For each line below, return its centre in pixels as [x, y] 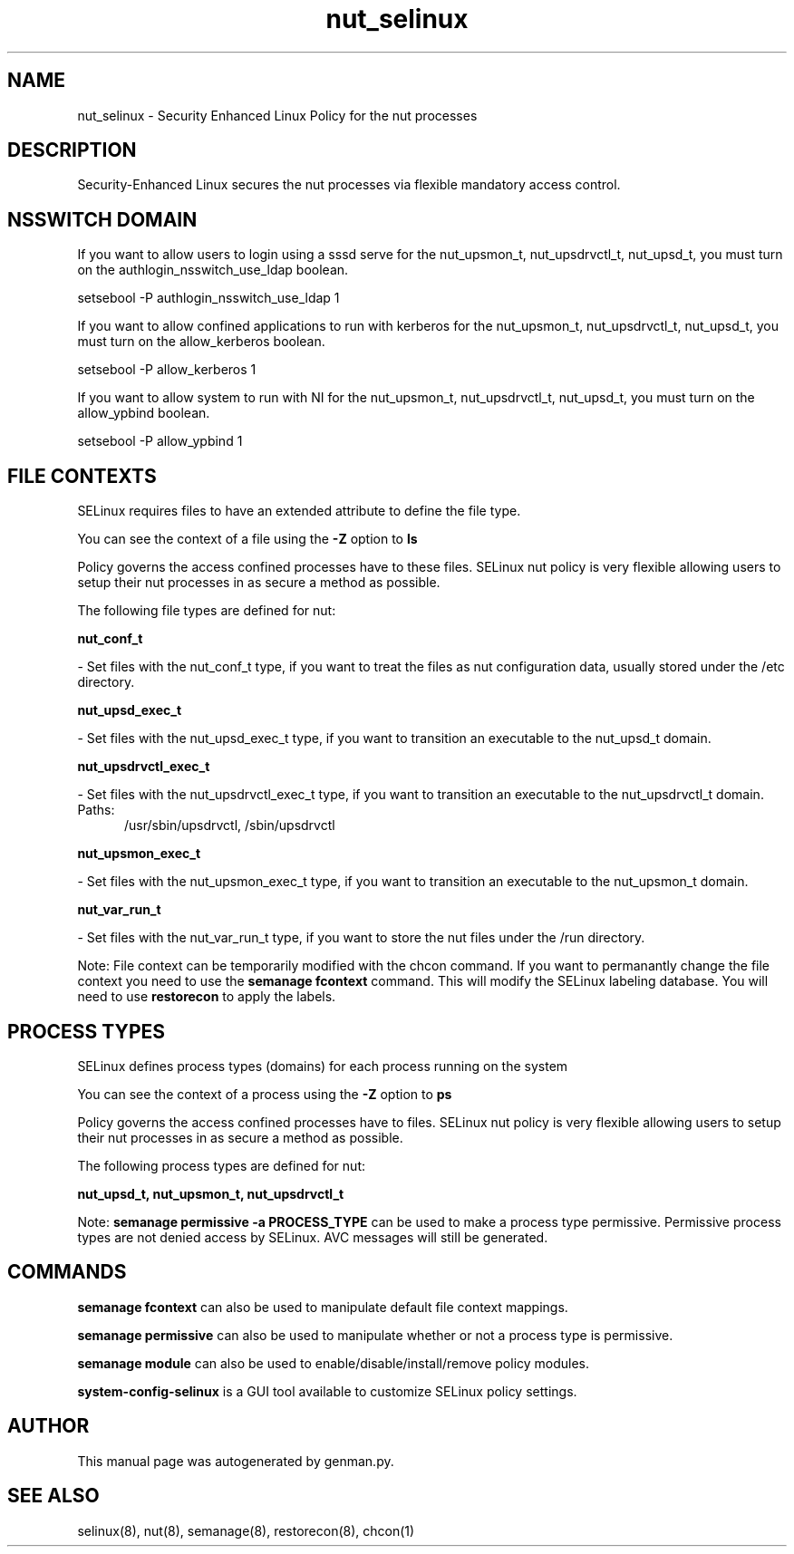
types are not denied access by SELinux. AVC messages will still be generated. [313, 1237]
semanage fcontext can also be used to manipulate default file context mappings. [323, 1307]
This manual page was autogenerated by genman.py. [236, 1461]
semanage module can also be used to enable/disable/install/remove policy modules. [334, 1363]
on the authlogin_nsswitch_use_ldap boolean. [213, 270]
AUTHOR [48, 1426]
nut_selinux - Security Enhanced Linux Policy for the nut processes [277, 115]
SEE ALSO [53, 1496]
